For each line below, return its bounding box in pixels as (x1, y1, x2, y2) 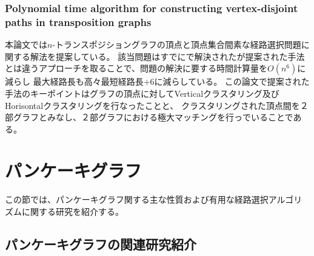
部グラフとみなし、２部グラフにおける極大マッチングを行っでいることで (5, 111, 293, 123)
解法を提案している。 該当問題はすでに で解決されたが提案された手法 (30, 50, 305, 62)
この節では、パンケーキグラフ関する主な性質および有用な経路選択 (5, 193, 269, 206)
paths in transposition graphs (5, 14, 152, 29)
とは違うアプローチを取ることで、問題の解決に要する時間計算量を (5, 62, 268, 74)
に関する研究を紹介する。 (21, 205, 124, 218)
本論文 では (5, 38, 47, 51)
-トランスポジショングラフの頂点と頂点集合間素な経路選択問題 (52, 38, 301, 51)
